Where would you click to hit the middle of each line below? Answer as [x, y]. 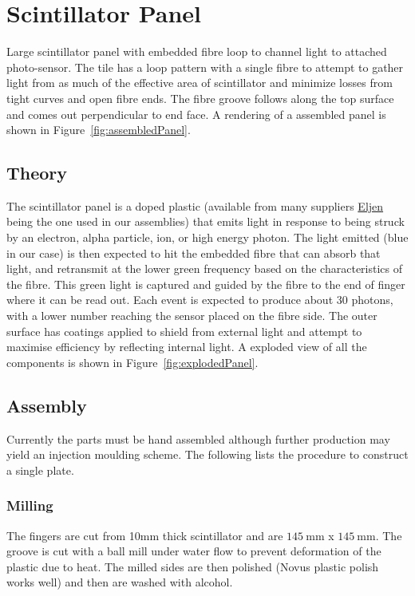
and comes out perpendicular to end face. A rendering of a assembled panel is [196, 114]
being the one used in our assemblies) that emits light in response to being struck [206, 221]
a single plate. [40, 470]
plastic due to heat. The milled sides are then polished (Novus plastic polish [193, 566]
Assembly [47, 405]
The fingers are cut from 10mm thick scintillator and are [145, 535]
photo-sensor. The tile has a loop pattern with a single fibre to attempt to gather [205, 67]
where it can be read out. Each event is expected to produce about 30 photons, [200, 300]
